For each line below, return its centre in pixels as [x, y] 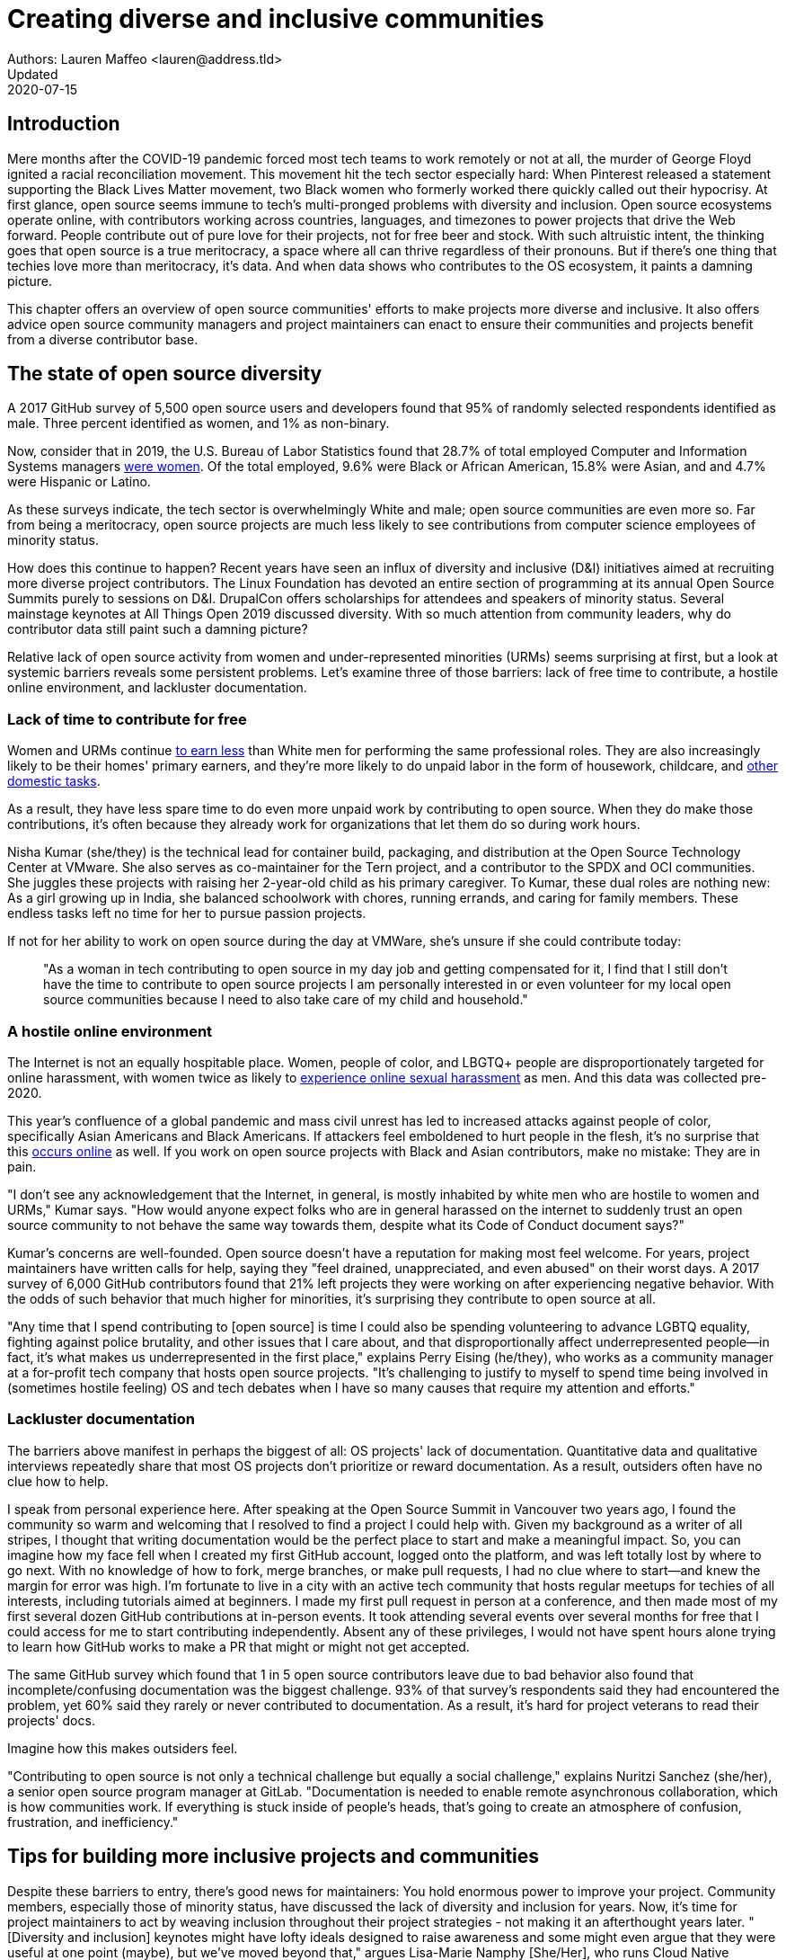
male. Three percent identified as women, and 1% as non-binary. [199, 423]
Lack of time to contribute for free [127, 719]
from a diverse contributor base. [103, 339]
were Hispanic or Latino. [79, 482]
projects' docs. [51, 1720]
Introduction [64, 124]
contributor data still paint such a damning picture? [158, 629]
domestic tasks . [54, 781]
